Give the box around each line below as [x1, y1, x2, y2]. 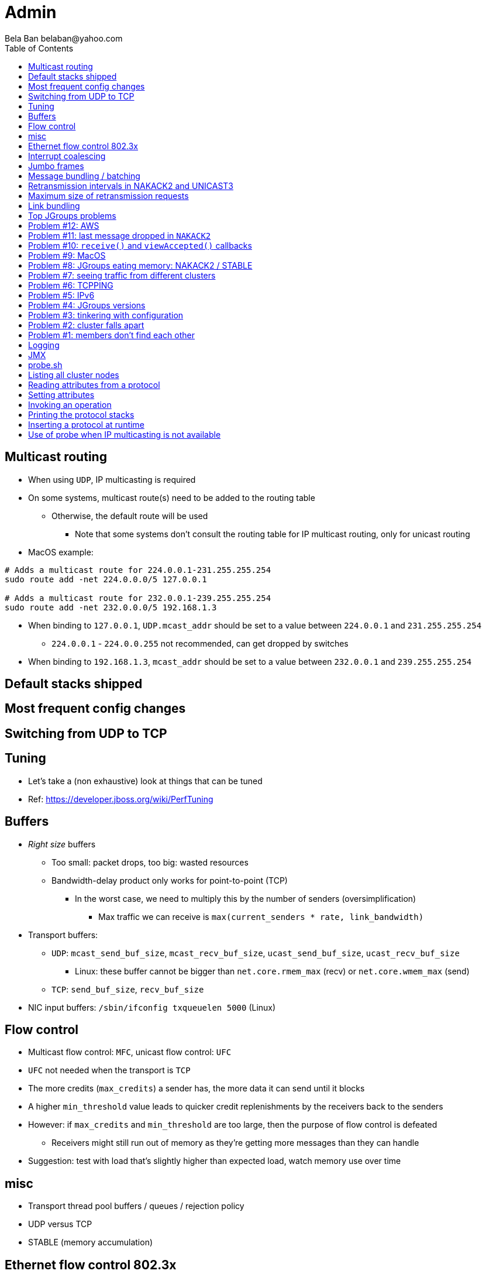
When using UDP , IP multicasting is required [28, 474, 196, 485]
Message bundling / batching [28, 170, 140, 181]
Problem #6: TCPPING [28, 280, 113, 290]
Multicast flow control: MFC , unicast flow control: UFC [28, 1047, 232, 1057]
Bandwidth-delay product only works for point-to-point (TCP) [51, 875, 288, 885]
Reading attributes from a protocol [28, 379, 160, 390]
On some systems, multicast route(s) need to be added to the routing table [28, 492, 315, 503]
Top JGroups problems [28, 210, 116, 221]
